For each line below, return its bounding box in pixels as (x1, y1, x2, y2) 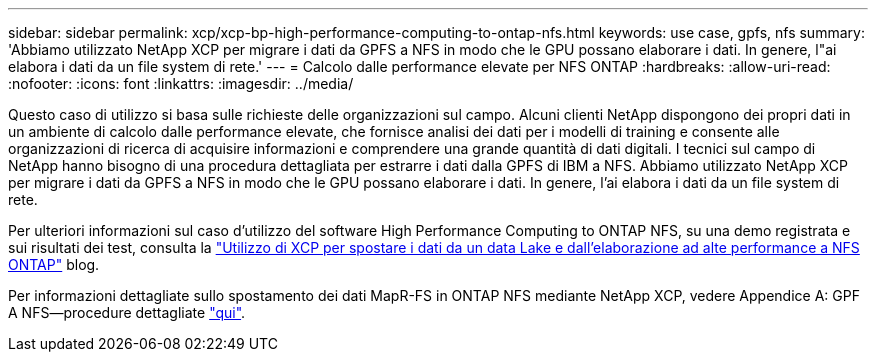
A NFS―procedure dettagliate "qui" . (8, 304, 246, 321)
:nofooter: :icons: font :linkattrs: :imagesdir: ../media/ (8, 75, 354, 92)
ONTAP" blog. (8, 256, 100, 273)
